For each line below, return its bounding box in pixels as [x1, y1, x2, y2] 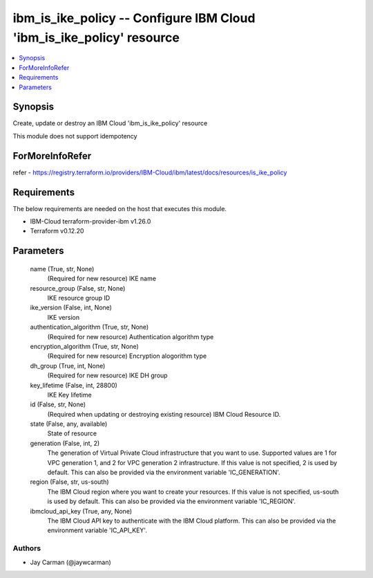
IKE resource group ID [47, 293, 111, 302]
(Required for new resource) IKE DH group [47, 371, 169, 380]
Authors [12, 543, 41, 553]
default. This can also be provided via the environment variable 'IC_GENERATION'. [47, 468, 280, 477]
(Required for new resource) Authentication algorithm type [47, 332, 214, 341]
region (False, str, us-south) [30, 478, 110, 486]
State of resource [47, 429, 97, 437]
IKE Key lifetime [47, 390, 93, 399]
